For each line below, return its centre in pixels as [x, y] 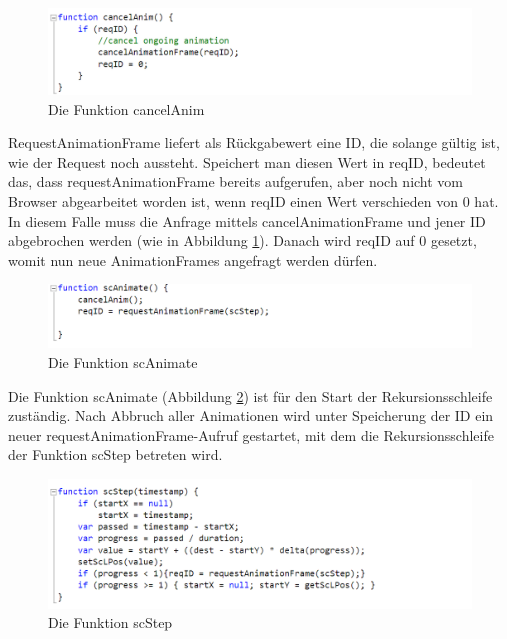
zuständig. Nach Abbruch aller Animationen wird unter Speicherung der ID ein [251, 415]
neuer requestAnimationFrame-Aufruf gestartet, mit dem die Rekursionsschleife [251, 434]
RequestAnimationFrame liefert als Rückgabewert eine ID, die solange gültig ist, [254, 142]
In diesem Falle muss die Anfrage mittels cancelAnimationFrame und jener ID [247, 220]
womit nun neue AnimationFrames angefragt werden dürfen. [193, 259]
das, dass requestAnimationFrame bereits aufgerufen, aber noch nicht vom [236, 181]
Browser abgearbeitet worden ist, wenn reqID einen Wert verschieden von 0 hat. [253, 200]
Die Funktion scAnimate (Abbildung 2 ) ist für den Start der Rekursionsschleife [250, 395]
